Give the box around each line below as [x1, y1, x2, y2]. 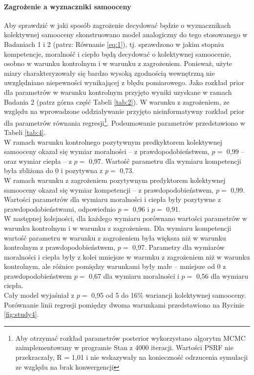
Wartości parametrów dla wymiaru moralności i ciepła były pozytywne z [4, 194, 221, 204]
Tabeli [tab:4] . [4, 127, 46, 137]
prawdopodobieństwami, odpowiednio [4, 203, 116, 214]
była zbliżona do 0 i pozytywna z [4, 165, 103, 176]
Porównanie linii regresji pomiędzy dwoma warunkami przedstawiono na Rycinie [4, 299, 244, 309]
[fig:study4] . [4, 309, 39, 319]
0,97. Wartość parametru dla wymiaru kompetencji [88, 155, 241, 166]
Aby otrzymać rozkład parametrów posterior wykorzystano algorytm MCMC [15, 332, 246, 343]
